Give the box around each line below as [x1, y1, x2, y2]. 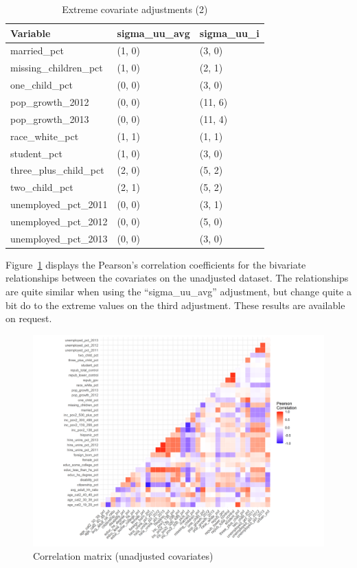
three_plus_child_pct [10, 163, 104, 177]
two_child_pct [10, 180, 73, 194]
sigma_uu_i [199, 25, 260, 40]
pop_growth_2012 [10, 94, 89, 109]
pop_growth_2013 [10, 111, 89, 126]
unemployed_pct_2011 [10, 197, 108, 212]
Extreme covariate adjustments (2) [62, 2, 208, 16]
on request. [5, 311, 52, 326]
